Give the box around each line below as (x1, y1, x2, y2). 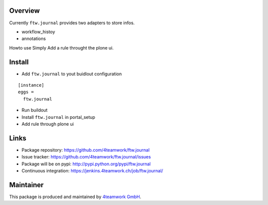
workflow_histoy (21, 29, 56, 35)
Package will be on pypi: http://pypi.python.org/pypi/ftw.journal (21, 161, 151, 167)
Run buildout (21, 107, 48, 113)
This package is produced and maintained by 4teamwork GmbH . (9, 194, 141, 200)
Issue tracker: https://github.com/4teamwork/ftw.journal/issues (21, 154, 151, 160)
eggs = (18, 89, 34, 95)
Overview (9, 6, 40, 15)
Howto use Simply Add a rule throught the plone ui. (9, 45, 114, 51)
